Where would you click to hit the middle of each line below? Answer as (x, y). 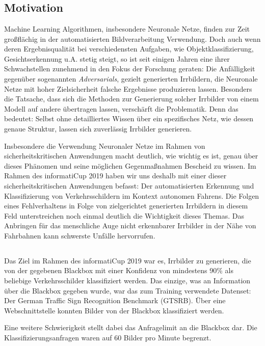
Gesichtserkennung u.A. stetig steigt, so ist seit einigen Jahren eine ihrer (117, 58)
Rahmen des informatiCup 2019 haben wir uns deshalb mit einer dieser (115, 176)
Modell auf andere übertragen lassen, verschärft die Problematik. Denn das (121, 108)
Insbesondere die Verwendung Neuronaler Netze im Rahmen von (105, 145)
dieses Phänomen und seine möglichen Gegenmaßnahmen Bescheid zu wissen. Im (130, 165)
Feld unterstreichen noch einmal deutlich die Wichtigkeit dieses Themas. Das (124, 215)
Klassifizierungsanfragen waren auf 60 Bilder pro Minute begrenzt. (108, 338)
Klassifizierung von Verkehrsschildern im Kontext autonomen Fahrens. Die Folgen (132, 195)
